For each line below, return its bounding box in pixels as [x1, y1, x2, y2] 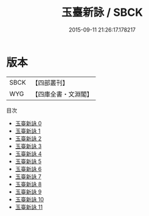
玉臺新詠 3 [15, 142, 42, 150]
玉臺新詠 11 [15, 203, 43, 211]
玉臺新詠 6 [15, 165, 42, 172]
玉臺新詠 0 [15, 119, 42, 127]
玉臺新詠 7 [15, 173, 41, 180]
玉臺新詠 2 [15, 134, 42, 142]
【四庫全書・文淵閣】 [32, 89, 93, 98]
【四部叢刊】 [32, 78, 69, 87]
